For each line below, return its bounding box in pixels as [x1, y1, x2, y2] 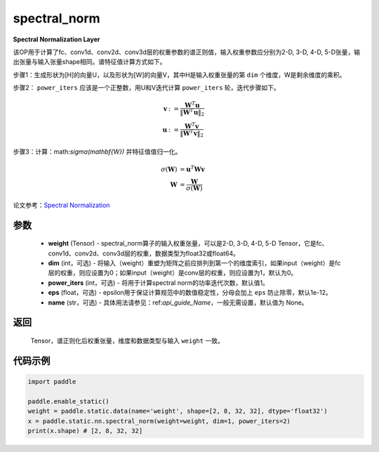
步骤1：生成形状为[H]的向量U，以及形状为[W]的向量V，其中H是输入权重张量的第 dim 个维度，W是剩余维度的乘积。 [13, 70, 346, 79]
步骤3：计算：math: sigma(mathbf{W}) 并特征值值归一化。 [13, 147, 182, 156]
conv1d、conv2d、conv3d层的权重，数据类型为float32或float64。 [48, 249, 240, 258]
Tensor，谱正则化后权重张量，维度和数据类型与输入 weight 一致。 [30, 337, 224, 345]
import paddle [27, 378, 77, 386]
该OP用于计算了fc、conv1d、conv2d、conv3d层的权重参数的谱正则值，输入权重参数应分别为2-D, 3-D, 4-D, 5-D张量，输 [13, 48, 361, 56]
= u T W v [179, 164, 205, 173]
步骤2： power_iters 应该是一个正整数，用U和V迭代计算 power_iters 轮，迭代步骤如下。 [13, 84, 280, 92]
